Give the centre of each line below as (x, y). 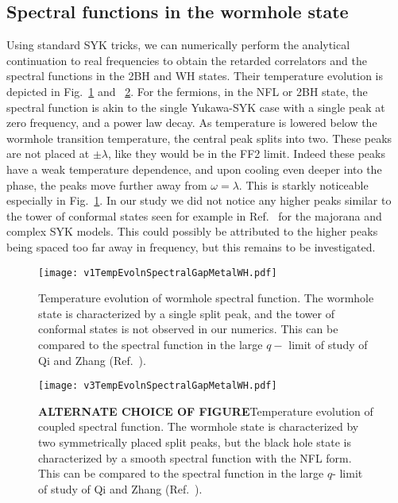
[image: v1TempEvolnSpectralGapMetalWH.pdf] (158, 273)
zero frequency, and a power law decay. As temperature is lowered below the (192, 123)
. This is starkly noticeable (303, 184)
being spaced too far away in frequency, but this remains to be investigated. (191, 246)
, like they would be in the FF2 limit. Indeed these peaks (247, 154)
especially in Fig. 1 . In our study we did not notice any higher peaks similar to (199, 200)
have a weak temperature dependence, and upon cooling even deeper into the (194, 169)
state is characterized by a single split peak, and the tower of (186, 313)
